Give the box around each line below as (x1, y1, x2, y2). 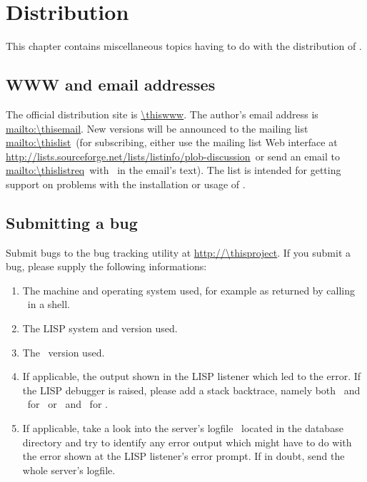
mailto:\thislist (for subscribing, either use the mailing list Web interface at (6, 135, 338, 150)
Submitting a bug (6, 211, 138, 233)
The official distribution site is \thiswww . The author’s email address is (6, 106, 318, 121)
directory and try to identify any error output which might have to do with (22, 434, 352, 449)
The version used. (22, 344, 105, 359)
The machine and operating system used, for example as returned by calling (22, 282, 355, 297)
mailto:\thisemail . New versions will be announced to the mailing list (6, 120, 308, 135)
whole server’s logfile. (22, 462, 116, 477)
